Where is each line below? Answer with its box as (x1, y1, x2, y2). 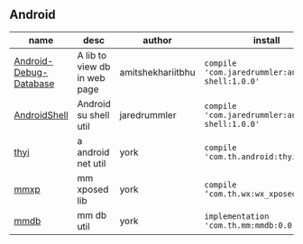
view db (77, 60, 111, 73)
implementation (204, 211, 270, 221)
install (252, 33, 280, 46)
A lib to (77, 49, 106, 61)
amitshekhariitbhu (119, 66, 196, 78)
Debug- (14, 66, 49, 78)
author (142, 33, 173, 46)
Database (14, 77, 55, 89)
